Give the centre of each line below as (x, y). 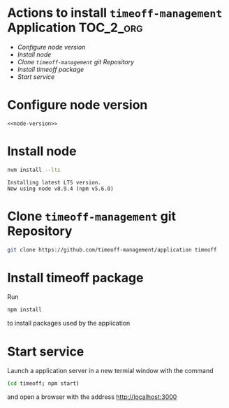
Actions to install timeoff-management (115, 13)
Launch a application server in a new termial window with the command (111, 371)
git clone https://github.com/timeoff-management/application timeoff (112, 249)
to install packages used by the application (69, 323)
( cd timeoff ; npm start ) (43, 384)
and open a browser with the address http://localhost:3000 (92, 397)
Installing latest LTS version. (54, 182)
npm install (24, 310)
